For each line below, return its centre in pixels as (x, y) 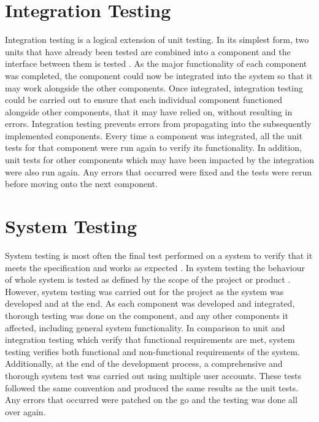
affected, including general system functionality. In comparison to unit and (145, 327)
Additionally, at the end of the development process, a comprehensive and (144, 363)
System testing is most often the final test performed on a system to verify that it (159, 255)
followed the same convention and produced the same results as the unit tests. (152, 387)
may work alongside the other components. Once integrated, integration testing (154, 87)
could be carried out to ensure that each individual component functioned (144, 100)
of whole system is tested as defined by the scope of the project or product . (148, 279)
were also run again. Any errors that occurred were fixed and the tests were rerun (159, 171)
